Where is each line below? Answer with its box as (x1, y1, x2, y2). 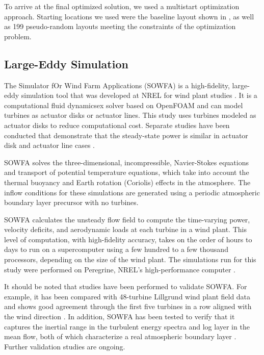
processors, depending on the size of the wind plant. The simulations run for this (4, 254, 256, 265)
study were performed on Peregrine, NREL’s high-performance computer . (4, 264, 235, 274)
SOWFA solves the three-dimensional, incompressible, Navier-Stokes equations (4, 157, 249, 167)
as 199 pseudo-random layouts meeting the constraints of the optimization (4, 21, 236, 32)
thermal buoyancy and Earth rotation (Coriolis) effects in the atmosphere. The (4, 176, 251, 187)
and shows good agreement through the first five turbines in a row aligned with (4, 301, 252, 312)
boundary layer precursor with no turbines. (4, 197, 139, 208)
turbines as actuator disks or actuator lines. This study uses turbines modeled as (4, 110, 256, 120)
